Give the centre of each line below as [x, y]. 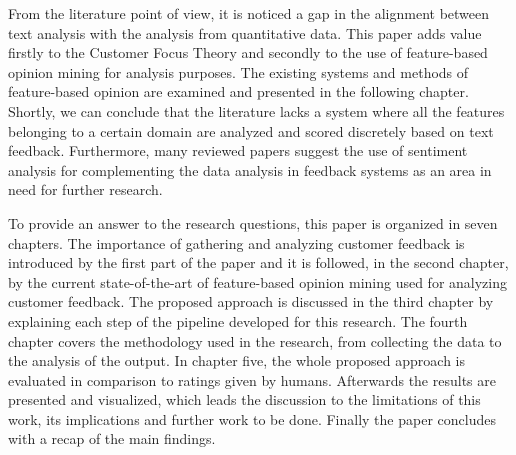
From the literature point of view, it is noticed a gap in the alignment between [249, 13]
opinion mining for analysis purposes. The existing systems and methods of [238, 71]
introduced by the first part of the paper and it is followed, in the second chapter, [258, 262]
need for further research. [85, 189]
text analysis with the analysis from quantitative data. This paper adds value [245, 32]
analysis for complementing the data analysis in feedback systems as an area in [250, 169]
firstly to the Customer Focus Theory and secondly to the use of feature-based [248, 52]
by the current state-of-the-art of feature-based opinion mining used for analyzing [258, 281]
